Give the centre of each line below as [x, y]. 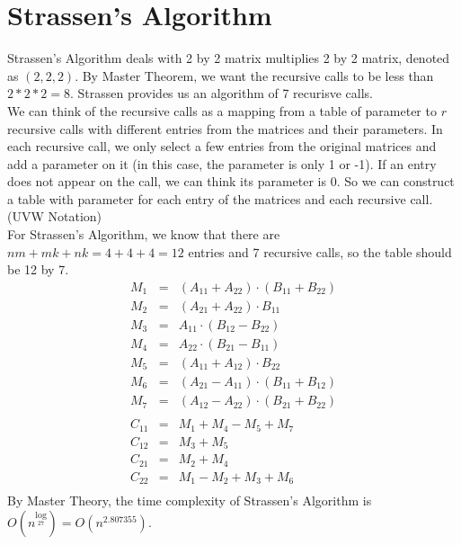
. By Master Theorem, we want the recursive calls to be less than [254, 75]
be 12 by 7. [38, 269]
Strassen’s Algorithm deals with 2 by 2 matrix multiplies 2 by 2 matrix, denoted [229, 58]
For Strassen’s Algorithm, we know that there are [144, 234]
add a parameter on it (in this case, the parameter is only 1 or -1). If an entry [222, 163]
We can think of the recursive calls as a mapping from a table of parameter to [222, 110]
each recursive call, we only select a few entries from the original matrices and [222, 146]
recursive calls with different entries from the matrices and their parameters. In [225, 128]
